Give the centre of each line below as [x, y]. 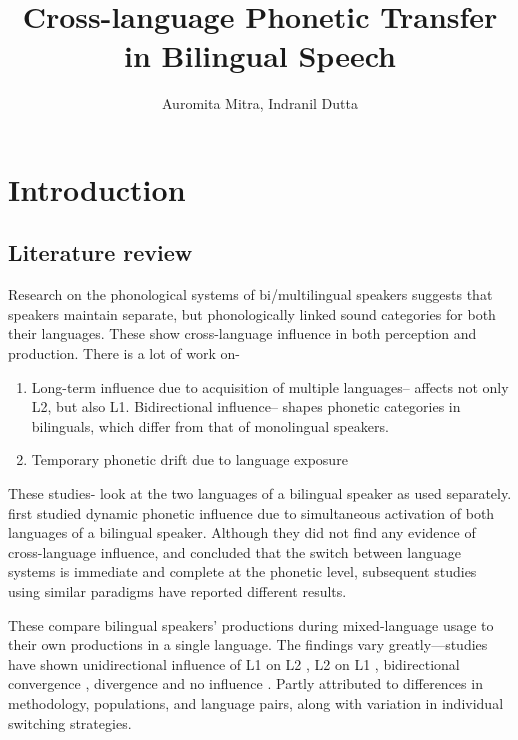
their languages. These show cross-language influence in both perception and [242, 333]
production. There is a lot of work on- [124, 353]
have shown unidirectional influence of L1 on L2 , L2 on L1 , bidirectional [234, 663]
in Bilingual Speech [260, 55]
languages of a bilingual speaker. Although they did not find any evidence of [242, 532]
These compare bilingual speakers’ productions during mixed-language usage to [251, 624]
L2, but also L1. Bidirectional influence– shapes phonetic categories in [246, 406]
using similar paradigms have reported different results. [177, 591]
